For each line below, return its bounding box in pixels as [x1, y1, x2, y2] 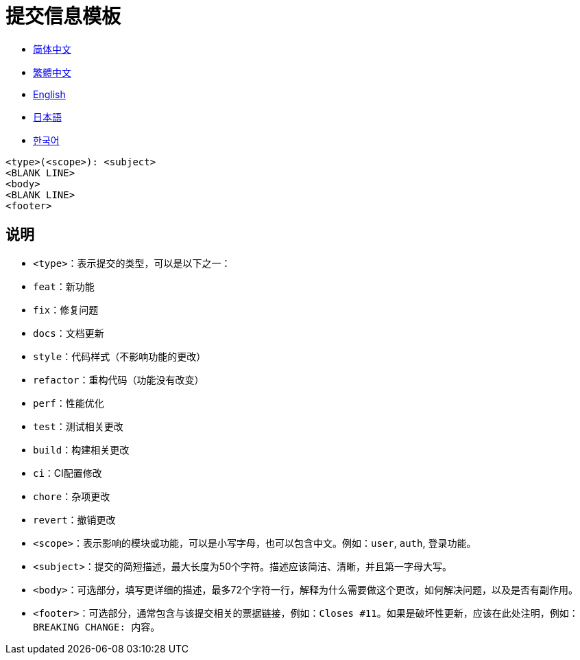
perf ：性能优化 [33, 397, 104, 409]
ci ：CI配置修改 [33, 467, 102, 479]
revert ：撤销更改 [33, 513, 116, 526]
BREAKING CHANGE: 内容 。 [33, 620, 160, 633]
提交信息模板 [5, 5, 121, 28]
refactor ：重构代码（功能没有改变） [33, 373, 204, 386]
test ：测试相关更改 [33, 420, 123, 432]
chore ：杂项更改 [33, 490, 110, 502]
